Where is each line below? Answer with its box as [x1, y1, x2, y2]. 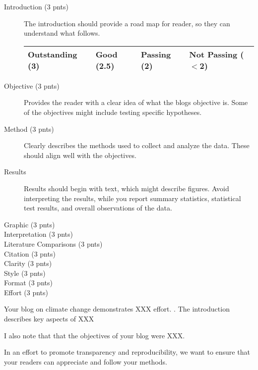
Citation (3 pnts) [4, 248, 56, 259]
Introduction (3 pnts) [4, 1, 69, 11]
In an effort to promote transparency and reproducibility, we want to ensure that [4, 347, 250, 357]
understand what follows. [24, 28, 100, 38]
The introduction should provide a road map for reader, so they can [24, 18, 230, 28]
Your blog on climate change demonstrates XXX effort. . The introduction [4, 304, 230, 314]
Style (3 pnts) [4, 267, 46, 278]
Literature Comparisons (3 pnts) [4, 238, 103, 249]
